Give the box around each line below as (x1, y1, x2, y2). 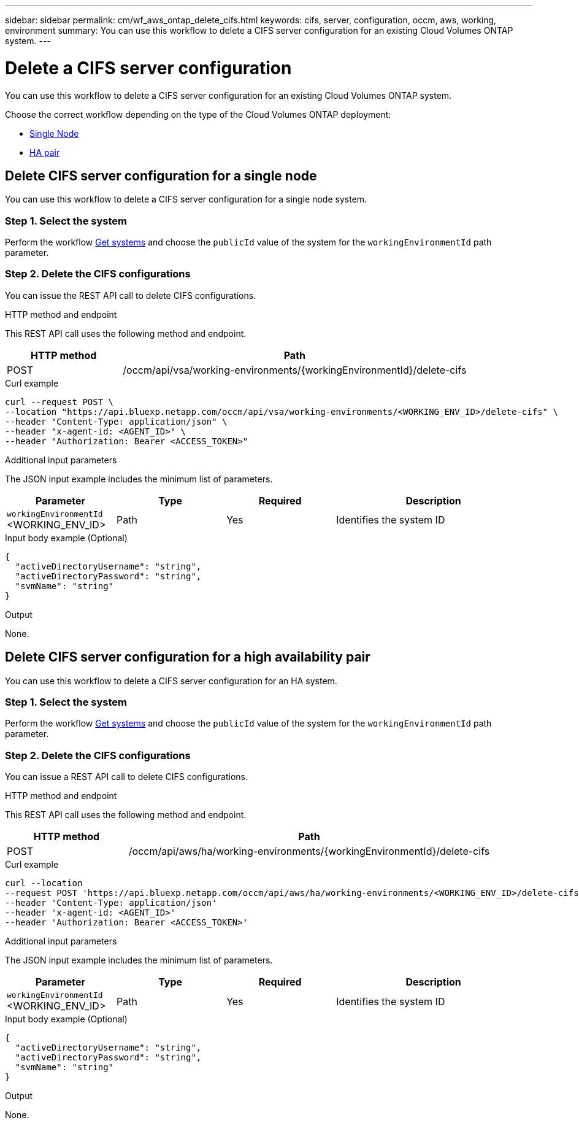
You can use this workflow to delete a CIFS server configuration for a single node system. (5, 194, 367, 205)
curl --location (5, 878, 83, 889)
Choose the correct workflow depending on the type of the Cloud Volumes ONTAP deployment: (5, 109, 391, 120)
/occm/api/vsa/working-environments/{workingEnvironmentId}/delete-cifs (123, 363, 467, 376)
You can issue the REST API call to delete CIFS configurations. (5, 290, 256, 301)
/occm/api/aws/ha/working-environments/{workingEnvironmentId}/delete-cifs (128, 845, 490, 858)
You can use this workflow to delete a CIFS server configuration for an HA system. (5, 675, 337, 686)
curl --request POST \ (5, 396, 114, 407)
